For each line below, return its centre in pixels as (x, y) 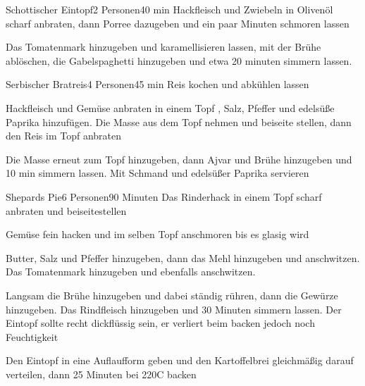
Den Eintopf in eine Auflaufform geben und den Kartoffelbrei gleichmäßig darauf (180, 360)
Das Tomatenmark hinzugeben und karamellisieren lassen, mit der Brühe (163, 47)
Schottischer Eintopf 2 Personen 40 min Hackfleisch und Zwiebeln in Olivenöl (169, 9)
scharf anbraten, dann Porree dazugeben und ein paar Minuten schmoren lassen (178, 23)
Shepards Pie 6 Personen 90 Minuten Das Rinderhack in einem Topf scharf (164, 196)
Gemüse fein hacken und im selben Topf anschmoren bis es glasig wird (157, 234)
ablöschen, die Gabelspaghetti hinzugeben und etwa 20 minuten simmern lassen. (179, 60)
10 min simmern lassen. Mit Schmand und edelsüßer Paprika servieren (157, 173)
